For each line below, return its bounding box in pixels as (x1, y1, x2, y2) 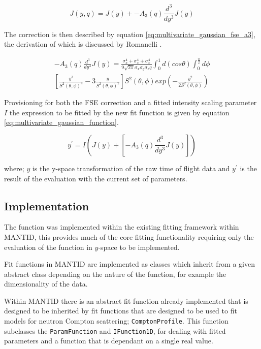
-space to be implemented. (98, 241, 180, 252)
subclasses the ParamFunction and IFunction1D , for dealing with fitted (4, 325, 226, 336)
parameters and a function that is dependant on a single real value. (4, 335, 213, 346)
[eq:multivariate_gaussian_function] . (4, 117, 119, 128)
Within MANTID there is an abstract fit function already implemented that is (4, 295, 248, 306)
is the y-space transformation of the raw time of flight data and (32, 163, 230, 173)
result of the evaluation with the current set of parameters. (4, 173, 187, 183)
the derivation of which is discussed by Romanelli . (4, 39, 162, 49)
